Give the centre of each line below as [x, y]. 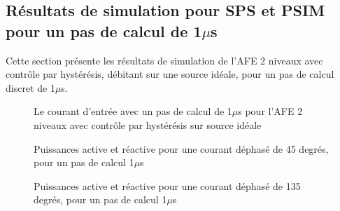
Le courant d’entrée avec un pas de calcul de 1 [133, 111]
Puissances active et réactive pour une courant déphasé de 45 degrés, [181, 148]
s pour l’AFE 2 [270, 111]
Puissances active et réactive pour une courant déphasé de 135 [167, 185]
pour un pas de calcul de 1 [104, 30]
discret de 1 [30, 87]
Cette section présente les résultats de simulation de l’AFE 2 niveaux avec [164, 60]
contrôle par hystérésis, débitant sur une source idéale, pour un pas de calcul [170, 74]
